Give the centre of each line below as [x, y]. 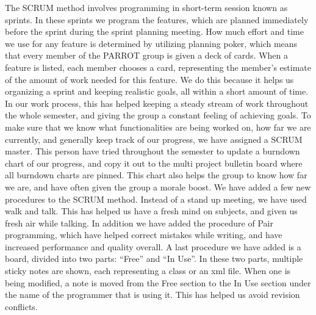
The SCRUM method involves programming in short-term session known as [146, 7]
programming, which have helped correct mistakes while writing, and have [144, 235]
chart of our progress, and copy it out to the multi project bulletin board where [154, 163]
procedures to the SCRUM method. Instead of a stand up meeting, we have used [156, 199]
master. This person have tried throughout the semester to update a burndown [153, 151]
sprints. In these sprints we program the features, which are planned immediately [157, 19]
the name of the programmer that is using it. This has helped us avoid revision [153, 295]
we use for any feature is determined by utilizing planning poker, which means [151, 43]
